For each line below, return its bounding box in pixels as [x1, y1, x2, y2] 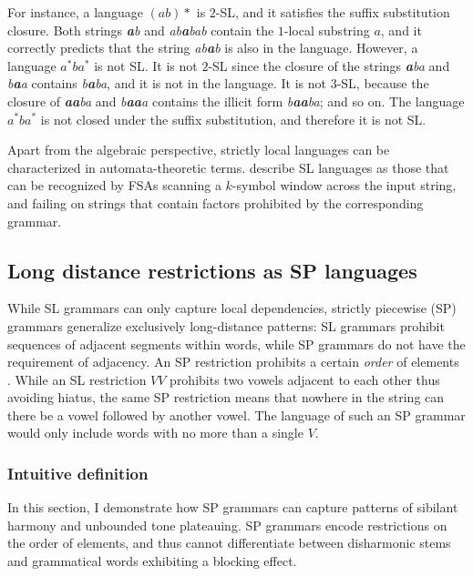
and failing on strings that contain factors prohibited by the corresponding [7, 193, 424, 212]
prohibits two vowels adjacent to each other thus [170, 369, 440, 389]
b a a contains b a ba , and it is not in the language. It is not [7, 74, 326, 93]
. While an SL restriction [7, 369, 147, 389]
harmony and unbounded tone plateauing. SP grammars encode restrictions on [7, 515, 447, 534]
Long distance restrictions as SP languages [7, 256, 417, 284]
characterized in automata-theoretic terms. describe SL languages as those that [7, 157, 449, 177]
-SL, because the [336, 74, 429, 93]
